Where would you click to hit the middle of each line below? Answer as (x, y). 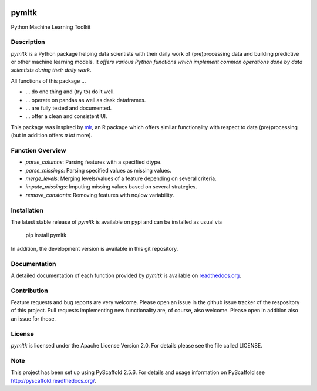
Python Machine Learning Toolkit (51, 27)
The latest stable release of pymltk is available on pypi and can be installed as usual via (117, 222)
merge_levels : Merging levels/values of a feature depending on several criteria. (121, 178)
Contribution (29, 291)
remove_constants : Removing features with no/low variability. (100, 195)
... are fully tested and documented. (69, 108)
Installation (27, 210)
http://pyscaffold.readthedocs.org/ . (53, 380)
